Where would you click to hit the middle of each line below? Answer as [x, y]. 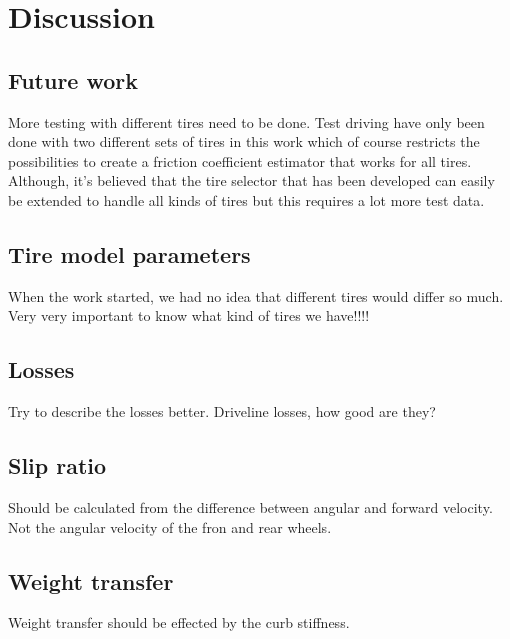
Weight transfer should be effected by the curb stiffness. [179, 622]
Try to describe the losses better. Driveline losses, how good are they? [222, 411]
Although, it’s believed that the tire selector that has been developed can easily [251, 180]
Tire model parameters [129, 253]
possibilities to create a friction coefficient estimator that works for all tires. [240, 160]
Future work [73, 79]
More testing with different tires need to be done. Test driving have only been [246, 121]
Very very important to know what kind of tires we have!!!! [189, 315]
